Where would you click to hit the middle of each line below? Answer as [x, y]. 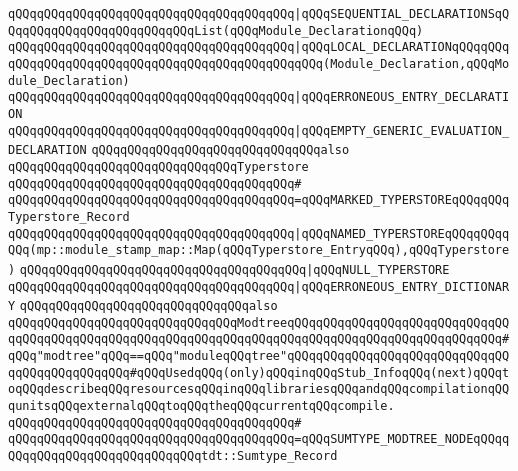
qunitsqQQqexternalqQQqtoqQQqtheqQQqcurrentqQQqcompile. [201, 406]
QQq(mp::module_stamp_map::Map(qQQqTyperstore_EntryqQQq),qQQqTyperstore [259, 250]
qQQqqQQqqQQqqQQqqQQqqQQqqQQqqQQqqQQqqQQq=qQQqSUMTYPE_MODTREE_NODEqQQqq [259, 439]
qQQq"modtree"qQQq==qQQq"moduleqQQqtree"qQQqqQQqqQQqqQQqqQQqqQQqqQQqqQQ [259, 356]
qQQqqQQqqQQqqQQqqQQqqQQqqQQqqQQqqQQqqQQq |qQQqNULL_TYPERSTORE [234, 269]
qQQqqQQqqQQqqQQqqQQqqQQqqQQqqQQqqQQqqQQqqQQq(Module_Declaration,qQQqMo [259, 63]
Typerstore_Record [69, 216]
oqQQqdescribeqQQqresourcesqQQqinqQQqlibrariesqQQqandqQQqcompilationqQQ [259, 389]
